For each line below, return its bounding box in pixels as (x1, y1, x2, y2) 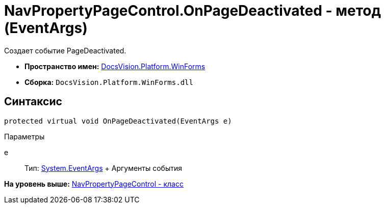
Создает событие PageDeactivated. (4, 46, 126, 55)
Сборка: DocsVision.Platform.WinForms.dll (24, 77, 193, 86)
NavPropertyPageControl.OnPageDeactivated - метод (4, 2, 381, 19)
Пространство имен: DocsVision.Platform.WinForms (24, 62, 206, 71)
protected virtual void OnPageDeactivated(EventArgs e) (4, 116, 232, 125)
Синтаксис (4, 95, 62, 108)
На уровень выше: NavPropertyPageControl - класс (4, 179, 184, 188)
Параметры (4, 132, 45, 141)
